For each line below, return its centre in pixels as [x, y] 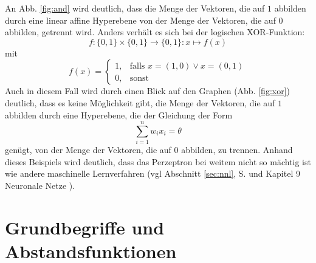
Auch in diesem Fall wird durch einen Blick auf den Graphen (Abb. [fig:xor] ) [148, 91]
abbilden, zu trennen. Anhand [237, 150]
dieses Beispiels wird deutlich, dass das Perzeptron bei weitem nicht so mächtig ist [158, 161]
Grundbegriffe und [85, 227]
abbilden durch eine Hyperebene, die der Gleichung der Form [119, 114]
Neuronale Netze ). [40, 186]
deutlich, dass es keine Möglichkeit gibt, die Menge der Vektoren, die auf [140, 102]
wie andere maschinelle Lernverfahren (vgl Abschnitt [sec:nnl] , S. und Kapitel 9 [153, 173]
